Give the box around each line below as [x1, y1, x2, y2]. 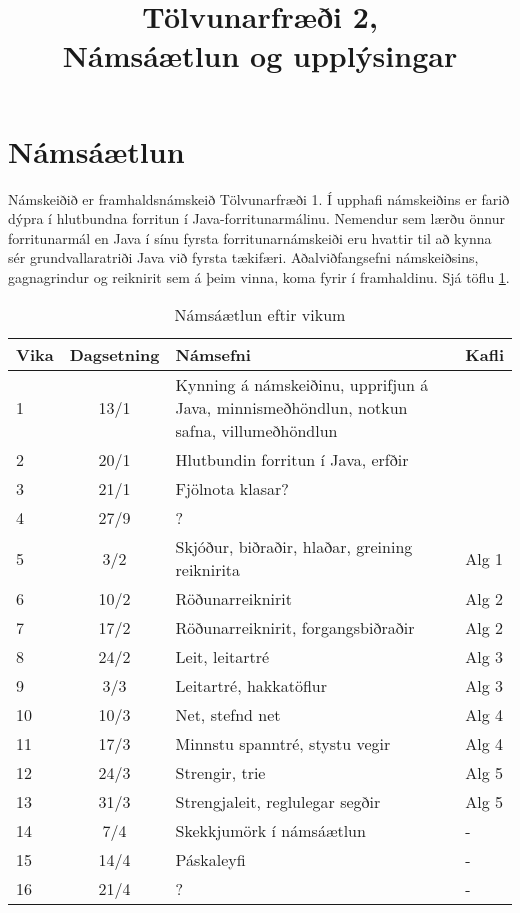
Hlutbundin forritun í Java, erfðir [175, 448, 409, 472]
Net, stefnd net [175, 703, 281, 727]
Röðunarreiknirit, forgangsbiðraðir [175, 616, 415, 640]
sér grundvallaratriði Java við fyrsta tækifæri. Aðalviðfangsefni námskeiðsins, [8, 247, 479, 268]
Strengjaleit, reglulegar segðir [175, 790, 381, 814]
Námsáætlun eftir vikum [174, 303, 346, 327]
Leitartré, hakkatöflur [175, 674, 328, 698]
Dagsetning [69, 343, 160, 367]
